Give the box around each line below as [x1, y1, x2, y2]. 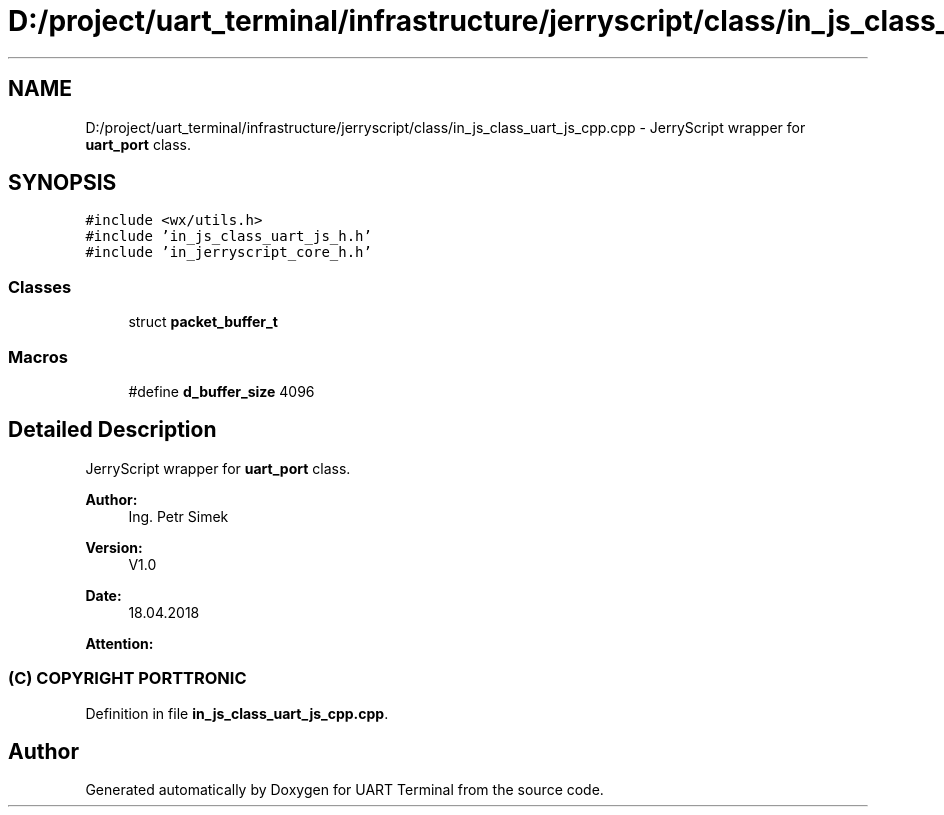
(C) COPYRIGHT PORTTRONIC [8, 668, 247, 689]
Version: [85, 538, 143, 556]
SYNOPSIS [8, 170, 117, 196]
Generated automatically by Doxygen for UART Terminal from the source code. [85, 781, 604, 799]
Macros [8, 346, 68, 367]
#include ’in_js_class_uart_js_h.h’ [85, 228, 372, 245]
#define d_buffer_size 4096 [128, 382, 315, 400]
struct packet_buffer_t [128, 313, 278, 331]
